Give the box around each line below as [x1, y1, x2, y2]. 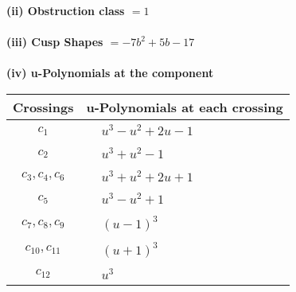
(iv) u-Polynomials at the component [6, 64, 214, 81]
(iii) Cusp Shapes [6, 33, 103, 50]
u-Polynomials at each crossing [86, 97, 283, 116]
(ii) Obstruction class [6, 2, 125, 18]
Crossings [13, 97, 74, 116]
